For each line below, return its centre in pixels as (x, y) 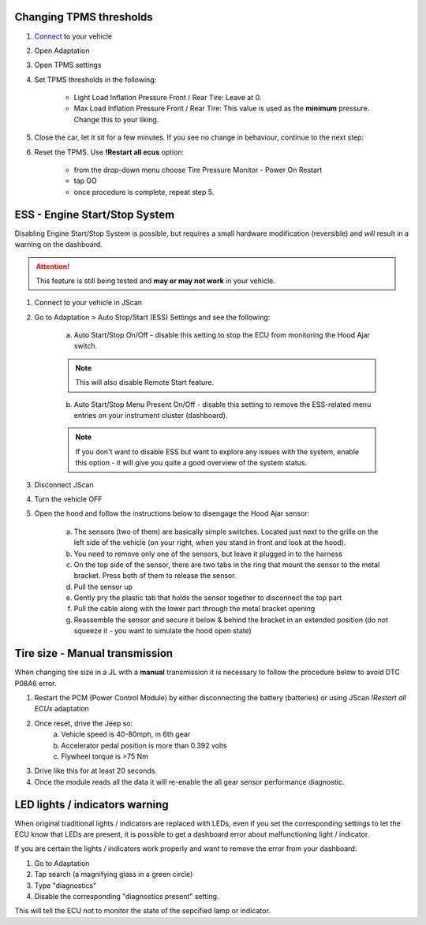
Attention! (53, 266)
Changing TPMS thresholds (84, 17)
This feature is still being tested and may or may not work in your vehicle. (155, 281)
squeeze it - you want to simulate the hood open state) (163, 631)
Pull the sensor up (103, 587)
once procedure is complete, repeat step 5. (144, 192)
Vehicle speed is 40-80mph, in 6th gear (126, 734)
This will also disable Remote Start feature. (145, 382)
